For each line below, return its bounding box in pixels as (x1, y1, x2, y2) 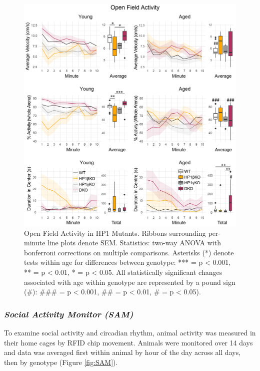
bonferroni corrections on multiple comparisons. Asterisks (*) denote (24, 247, 234, 257)
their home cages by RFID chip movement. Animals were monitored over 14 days (4, 337, 253, 347)
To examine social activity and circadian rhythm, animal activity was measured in (4, 327, 256, 337)
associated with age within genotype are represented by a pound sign (24, 276, 235, 287)
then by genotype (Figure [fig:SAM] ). (4, 356, 118, 367)
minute (24, 237, 45, 248)
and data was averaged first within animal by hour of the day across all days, (4, 347, 241, 357)
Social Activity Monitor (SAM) (4, 307, 133, 320)
